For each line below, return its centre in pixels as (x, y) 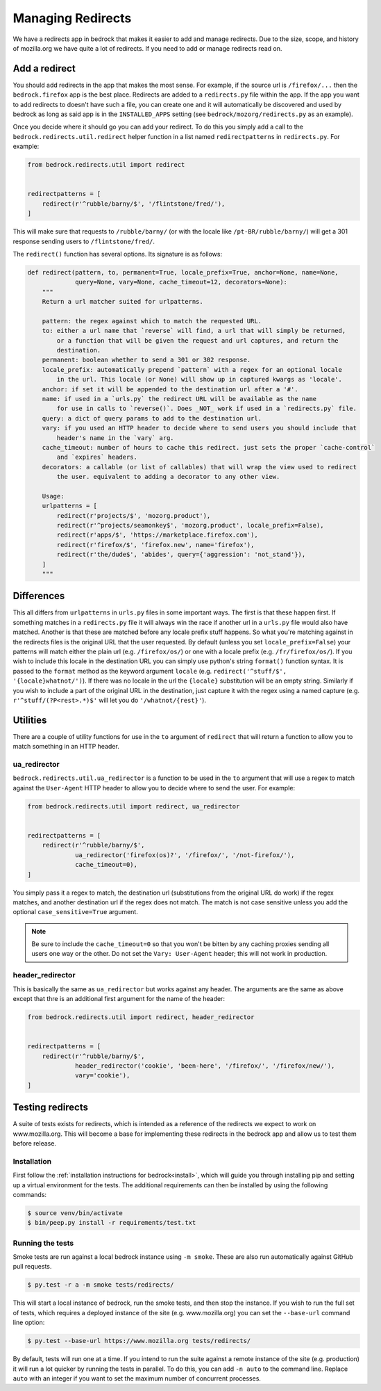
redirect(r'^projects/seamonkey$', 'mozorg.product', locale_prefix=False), (190, 526)
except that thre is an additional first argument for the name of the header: (119, 999)
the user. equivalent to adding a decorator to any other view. (168, 477)
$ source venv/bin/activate (75, 1213)
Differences (39, 596)
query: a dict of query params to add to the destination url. (152, 418)
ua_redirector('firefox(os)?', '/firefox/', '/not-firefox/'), (185, 855)
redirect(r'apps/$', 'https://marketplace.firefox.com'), (157, 535)
